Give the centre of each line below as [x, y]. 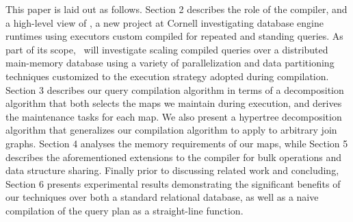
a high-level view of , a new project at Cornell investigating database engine [165, 22]
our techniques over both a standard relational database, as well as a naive [162, 197]
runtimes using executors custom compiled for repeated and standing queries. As [174, 36]
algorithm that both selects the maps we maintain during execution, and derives [174, 103]
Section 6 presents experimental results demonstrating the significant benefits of [173, 183]
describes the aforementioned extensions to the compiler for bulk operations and [173, 157]
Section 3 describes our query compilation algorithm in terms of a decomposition [175, 89]
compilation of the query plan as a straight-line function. [125, 210]
